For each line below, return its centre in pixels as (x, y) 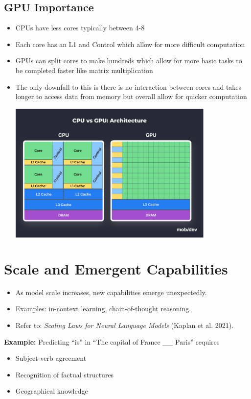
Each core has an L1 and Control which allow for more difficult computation (130, 44)
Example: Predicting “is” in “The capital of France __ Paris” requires (112, 341)
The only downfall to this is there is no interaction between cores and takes (128, 87)
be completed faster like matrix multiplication (84, 70)
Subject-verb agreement (51, 358)
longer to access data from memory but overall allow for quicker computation (131, 96)
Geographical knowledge (52, 391)
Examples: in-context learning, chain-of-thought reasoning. (103, 309)
